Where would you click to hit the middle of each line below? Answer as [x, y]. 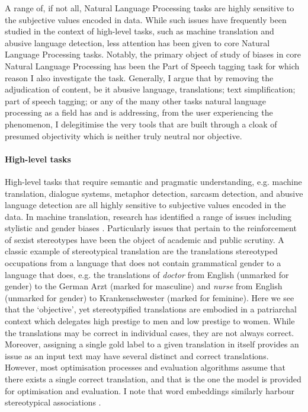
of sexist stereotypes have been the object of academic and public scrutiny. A [145, 239]
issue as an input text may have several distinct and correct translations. [137, 355]
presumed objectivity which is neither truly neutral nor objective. [123, 135]
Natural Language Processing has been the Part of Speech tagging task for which [152, 66]
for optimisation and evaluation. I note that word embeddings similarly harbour [150, 390]
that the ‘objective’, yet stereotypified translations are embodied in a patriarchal [151, 309]
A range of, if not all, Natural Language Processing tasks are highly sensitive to [150, 8]
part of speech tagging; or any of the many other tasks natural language [136, 100]
